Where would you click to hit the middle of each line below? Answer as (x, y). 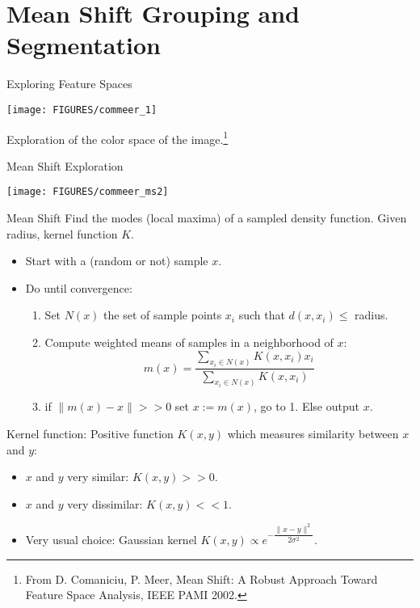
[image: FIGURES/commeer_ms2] (88, 192)
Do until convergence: (79, 287)
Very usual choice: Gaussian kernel (111, 539)
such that (262, 315)
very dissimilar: (105, 503)
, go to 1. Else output (307, 406)
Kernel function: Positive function (90, 433)
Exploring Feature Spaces (69, 84)
